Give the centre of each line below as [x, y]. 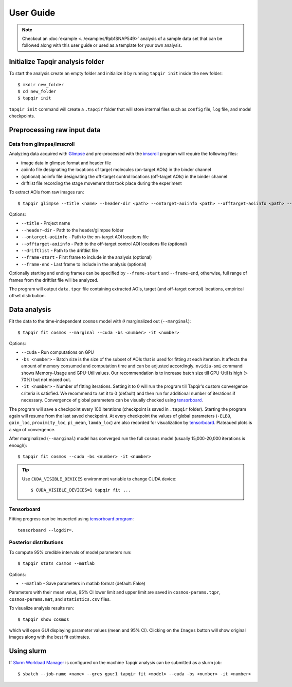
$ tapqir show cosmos [43, 619]
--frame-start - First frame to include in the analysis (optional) [87, 257]
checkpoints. [22, 116]
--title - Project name [46, 223]
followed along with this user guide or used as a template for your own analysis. [102, 45]
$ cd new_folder [37, 92]
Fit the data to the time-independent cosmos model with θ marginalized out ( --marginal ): [100, 321]
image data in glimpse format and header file [66, 163]
